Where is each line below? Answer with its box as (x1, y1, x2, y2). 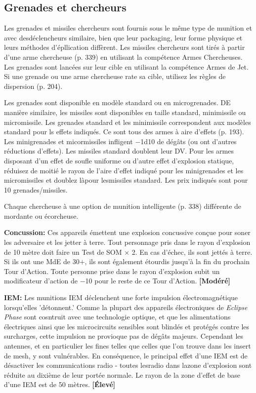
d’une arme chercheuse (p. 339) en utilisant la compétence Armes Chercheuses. (4, 51, 243, 62)
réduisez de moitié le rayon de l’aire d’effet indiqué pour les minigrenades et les (4, 165, 244, 175)
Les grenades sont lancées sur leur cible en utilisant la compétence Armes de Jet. (4, 61, 249, 72)
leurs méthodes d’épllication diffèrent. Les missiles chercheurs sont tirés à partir (4, 42, 245, 52)
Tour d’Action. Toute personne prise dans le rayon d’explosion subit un (4, 266, 220, 276)
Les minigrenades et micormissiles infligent (4, 136, 133, 146)
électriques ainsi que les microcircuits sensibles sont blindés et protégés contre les (4, 321, 250, 331)
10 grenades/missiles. (4, 184, 68, 195)
